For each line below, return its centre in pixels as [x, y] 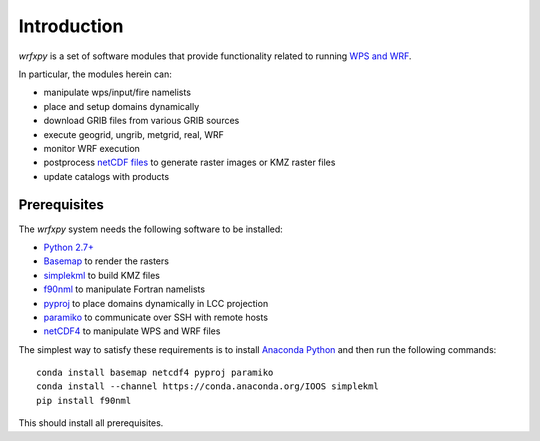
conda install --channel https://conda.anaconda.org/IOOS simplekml [207, 386]
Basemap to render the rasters [106, 261]
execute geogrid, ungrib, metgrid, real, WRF [134, 134]
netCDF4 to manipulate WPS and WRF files [132, 331]
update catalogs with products [106, 176]
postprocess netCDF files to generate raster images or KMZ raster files [189, 162]
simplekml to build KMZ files [101, 275]
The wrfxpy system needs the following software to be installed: [151, 229]
